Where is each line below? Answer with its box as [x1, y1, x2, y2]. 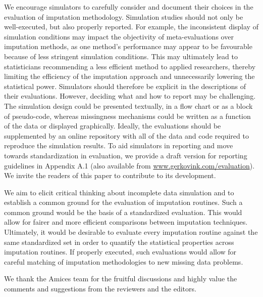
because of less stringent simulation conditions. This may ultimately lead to [4, 51, 238, 61]
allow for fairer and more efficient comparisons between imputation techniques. [4, 217, 248, 227]
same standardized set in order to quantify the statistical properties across [4, 236, 234, 247]
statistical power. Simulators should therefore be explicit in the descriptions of [4, 80, 246, 91]
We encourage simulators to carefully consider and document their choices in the [4, 2, 253, 12]
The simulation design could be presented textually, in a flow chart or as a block [4, 100, 253, 111]
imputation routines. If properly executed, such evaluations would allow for [4, 246, 237, 257]
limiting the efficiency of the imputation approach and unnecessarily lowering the [4, 71, 255, 81]
